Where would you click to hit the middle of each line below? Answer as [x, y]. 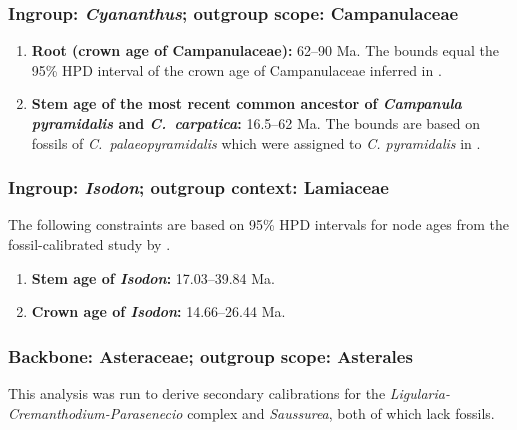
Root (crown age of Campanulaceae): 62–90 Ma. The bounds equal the [265, 50]
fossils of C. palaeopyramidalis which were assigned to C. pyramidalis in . [256, 142]
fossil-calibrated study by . [89, 244]
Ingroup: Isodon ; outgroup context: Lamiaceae [198, 187]
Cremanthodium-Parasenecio [95, 412]
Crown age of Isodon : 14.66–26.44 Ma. [158, 311]
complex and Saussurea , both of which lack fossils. [341, 412]
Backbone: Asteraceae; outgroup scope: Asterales [210, 355]
